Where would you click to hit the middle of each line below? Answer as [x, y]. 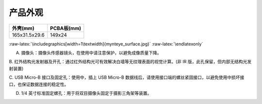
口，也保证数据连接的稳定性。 [39, 84]
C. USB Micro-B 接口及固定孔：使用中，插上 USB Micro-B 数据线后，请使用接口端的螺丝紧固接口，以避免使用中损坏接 [127, 77]
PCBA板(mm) [66, 28]
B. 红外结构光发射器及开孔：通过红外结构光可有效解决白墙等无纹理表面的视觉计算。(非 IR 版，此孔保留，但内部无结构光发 [130, 62]
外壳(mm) [23, 28]
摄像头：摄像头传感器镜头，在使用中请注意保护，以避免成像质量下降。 [91, 52]
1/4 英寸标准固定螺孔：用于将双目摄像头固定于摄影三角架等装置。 [86, 93]
